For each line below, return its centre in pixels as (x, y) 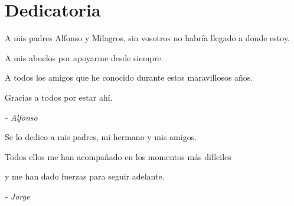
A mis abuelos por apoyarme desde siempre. (84, 57)
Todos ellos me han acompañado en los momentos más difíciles (118, 156)
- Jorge (17, 196)
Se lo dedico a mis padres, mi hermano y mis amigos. (101, 137)
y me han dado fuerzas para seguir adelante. (85, 176)
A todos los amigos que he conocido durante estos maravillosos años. (129, 77)
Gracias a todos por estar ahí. (59, 97)
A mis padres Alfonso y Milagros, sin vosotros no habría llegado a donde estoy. (147, 38)
